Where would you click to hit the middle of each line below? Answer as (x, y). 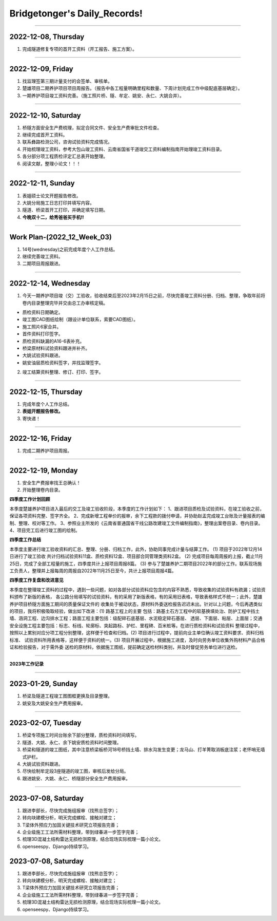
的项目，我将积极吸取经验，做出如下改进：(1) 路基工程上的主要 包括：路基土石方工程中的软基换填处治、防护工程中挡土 (135, 611)
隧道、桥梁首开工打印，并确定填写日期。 (65, 210)
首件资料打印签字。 (43, 334)
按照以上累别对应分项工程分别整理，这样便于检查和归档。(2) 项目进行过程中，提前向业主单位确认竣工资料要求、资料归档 (137, 633)
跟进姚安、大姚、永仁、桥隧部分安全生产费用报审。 (76, 778)
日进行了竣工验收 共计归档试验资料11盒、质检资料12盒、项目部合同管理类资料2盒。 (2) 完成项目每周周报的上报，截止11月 (136, 556)
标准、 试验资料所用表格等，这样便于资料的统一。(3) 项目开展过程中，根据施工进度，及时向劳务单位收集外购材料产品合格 (137, 640)
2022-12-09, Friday (42, 69)
